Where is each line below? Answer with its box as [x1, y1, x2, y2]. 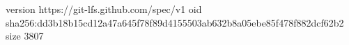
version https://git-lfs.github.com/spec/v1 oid [6, 2, 202, 16]
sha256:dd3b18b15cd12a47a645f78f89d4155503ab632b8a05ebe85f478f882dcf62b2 [6, 15, 344, 29]
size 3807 [6, 29, 44, 43]
